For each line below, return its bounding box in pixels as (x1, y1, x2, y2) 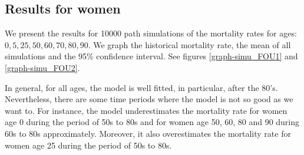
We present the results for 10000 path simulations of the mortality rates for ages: (5, 27, 297, 39)
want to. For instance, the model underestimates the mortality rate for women (5, 104, 288, 116)
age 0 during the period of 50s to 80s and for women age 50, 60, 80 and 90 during (5, 116, 300, 128)
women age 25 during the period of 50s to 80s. (5, 139, 172, 151)
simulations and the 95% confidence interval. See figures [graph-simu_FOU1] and (5, 50, 298, 62)
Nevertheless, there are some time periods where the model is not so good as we (5, 93, 293, 105)
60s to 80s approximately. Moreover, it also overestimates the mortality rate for (5, 127, 291, 139)
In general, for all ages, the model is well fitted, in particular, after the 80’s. (5, 81, 278, 93)
